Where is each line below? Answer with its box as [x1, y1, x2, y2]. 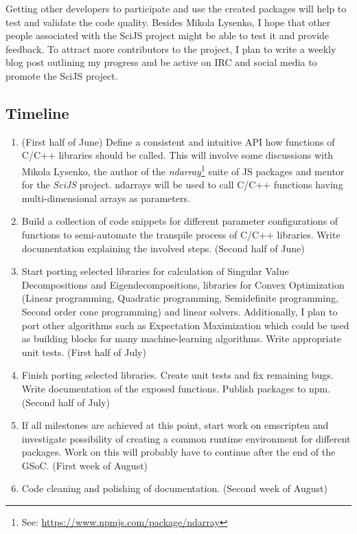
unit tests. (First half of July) [21, 344, 146, 359]
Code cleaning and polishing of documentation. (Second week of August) [21, 481, 327, 496]
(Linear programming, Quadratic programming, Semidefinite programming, [21, 291, 338, 305]
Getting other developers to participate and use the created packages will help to [5, 1, 347, 15]
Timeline [5, 102, 69, 123]
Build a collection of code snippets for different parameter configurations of [21, 214, 338, 228]
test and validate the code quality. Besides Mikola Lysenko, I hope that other [5, 14, 331, 29]
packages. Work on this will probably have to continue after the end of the [21, 445, 336, 459]
